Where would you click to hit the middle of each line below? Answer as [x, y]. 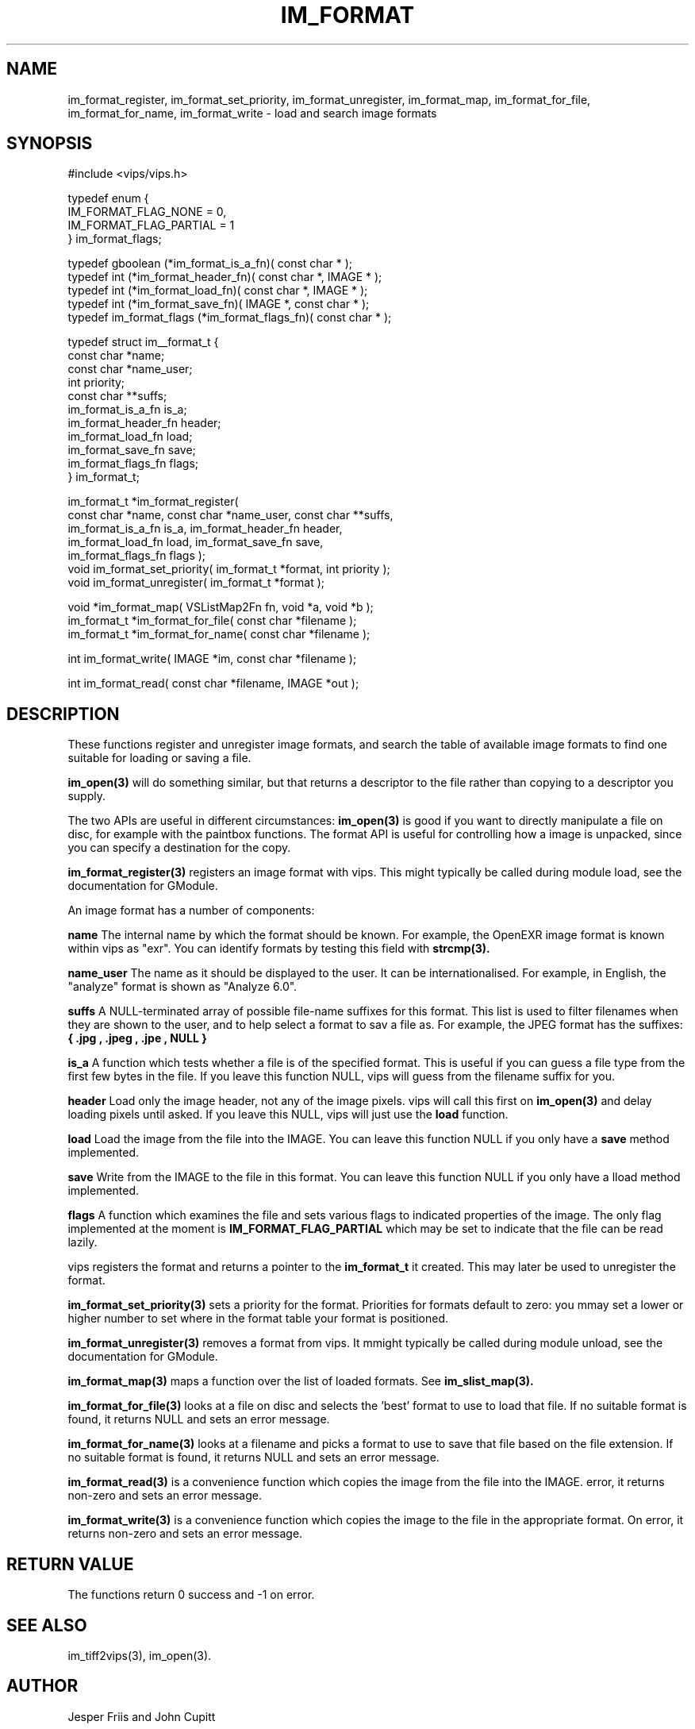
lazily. [83, 1242]
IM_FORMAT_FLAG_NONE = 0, [147, 212]
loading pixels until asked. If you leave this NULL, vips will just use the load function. [288, 1115]
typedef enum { [108, 198]
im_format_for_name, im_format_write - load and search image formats [252, 113]
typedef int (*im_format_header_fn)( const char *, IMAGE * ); [225, 277]
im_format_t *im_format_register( [153, 502]
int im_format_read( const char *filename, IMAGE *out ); [213, 684]
